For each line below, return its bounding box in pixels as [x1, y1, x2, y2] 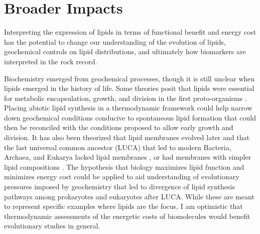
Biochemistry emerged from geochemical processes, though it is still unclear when [4, 73, 255, 83]
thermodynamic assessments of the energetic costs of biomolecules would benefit [4, 210, 250, 221]
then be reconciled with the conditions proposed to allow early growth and [4, 122, 233, 133]
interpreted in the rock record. [4, 56, 97, 66]
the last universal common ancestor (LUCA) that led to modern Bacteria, [4, 142, 231, 152]
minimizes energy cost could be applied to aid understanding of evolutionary [4, 171, 239, 182]
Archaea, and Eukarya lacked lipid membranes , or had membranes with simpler [4, 152, 251, 162]
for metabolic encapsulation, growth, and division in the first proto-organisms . [4, 92, 247, 103]
